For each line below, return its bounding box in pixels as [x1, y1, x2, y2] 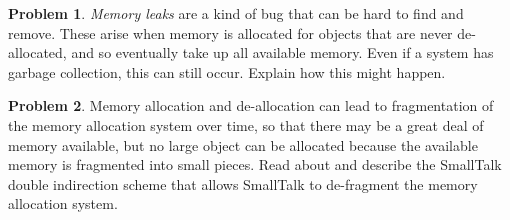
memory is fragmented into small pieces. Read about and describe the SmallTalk [8, 154, 502, 175]
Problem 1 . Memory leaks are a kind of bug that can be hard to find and [8, 3, 464, 23]
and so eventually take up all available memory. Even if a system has [71, 42, 494, 63]
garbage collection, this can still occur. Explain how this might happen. [8, 61, 446, 82]
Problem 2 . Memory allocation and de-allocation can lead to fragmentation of [8, 95, 494, 116]
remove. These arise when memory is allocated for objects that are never [8, 22, 453, 43]
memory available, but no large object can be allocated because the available [8, 134, 478, 155]
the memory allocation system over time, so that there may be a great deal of [8, 114, 484, 135]
